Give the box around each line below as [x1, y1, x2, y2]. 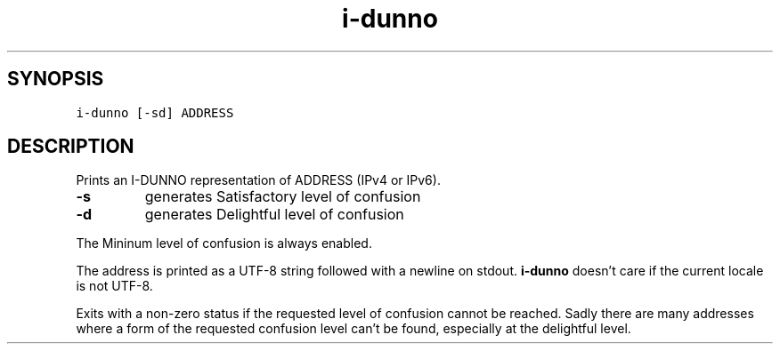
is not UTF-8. [76, 278, 153, 294]
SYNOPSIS [7, 68, 104, 91]
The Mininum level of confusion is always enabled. [76, 235, 372, 251]
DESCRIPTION [7, 135, 134, 158]
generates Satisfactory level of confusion [144, 187, 421, 206]
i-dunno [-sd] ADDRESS [76, 105, 234, 120]
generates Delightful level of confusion [144, 205, 404, 224]
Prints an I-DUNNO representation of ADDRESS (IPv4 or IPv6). [76, 172, 441, 188]
